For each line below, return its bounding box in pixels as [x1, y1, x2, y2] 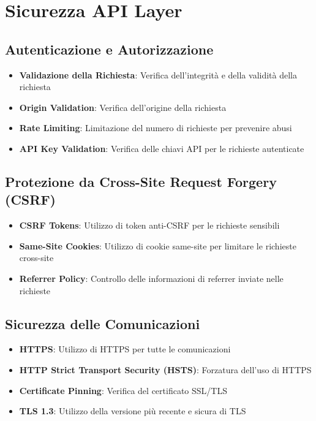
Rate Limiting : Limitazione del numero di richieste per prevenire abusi [19, 121, 292, 134]
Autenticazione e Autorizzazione [5, 39, 214, 58]
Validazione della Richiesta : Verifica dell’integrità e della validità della [19, 68, 297, 81]
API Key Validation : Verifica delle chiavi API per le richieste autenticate [19, 142, 304, 154]
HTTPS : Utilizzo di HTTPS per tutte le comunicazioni [19, 343, 231, 355]
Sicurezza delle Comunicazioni [5, 314, 200, 333]
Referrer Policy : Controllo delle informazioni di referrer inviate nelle [19, 271, 284, 284]
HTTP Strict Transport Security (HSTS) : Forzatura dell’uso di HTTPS [19, 363, 312, 376]
